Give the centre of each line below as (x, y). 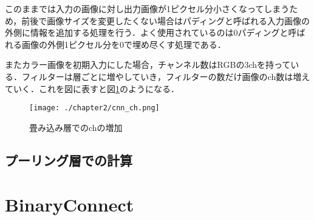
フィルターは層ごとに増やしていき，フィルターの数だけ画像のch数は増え (166, 76)
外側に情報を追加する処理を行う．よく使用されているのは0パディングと (147, 32)
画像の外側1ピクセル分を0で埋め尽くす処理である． (124, 44)
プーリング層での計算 (69, 160)
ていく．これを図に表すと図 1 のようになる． (92, 88)
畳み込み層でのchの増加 (76, 127)
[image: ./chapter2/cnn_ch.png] (94, 108)
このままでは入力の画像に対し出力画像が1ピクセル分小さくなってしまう (147, 8)
